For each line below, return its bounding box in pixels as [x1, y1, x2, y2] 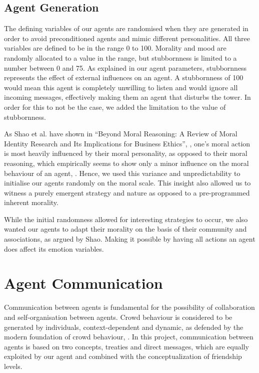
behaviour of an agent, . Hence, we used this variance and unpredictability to [4, 167, 240, 178]
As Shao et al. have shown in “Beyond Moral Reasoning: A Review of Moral [4, 128, 237, 139]
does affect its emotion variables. [4, 243, 104, 254]
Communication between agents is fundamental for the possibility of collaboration [4, 302, 255, 312]
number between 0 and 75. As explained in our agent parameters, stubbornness [4, 62, 247, 73]
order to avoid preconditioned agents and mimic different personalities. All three [4, 33, 250, 43]
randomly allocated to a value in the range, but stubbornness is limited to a [4, 52, 237, 63]
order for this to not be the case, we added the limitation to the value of [4, 101, 226, 112]
